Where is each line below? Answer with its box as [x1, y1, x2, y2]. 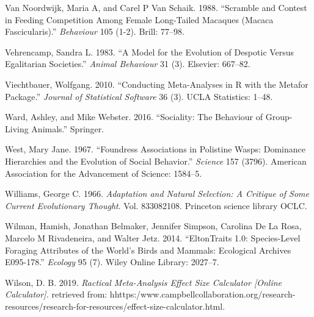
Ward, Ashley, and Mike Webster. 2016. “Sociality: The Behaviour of [5, 110, 263, 123]
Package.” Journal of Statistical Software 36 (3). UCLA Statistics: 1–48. [5, 90, 273, 102]
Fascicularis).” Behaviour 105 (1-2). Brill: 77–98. [5, 25, 184, 38]
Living [5, 122, 29, 135]
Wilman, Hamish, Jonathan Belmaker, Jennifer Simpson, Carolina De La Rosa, [5, 219, 302, 232]
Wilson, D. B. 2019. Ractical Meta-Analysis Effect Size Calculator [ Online [5, 276, 282, 288]
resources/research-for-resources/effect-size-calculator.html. [5, 299, 225, 312]
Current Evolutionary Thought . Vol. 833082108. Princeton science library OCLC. [5, 199, 307, 212]
